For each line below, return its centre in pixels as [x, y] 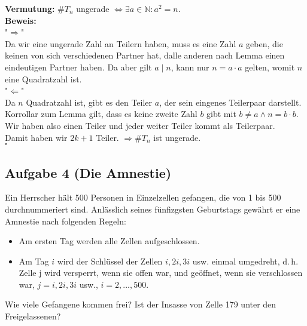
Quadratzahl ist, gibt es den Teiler [89, 102]
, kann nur [190, 67]
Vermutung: [30, 8]
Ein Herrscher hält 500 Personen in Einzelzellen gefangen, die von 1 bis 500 [143, 197]
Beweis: [21, 20]
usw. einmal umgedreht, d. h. [245, 261]
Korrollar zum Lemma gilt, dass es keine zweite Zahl [101, 114]
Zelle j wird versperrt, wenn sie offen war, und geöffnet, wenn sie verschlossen [161, 273]
